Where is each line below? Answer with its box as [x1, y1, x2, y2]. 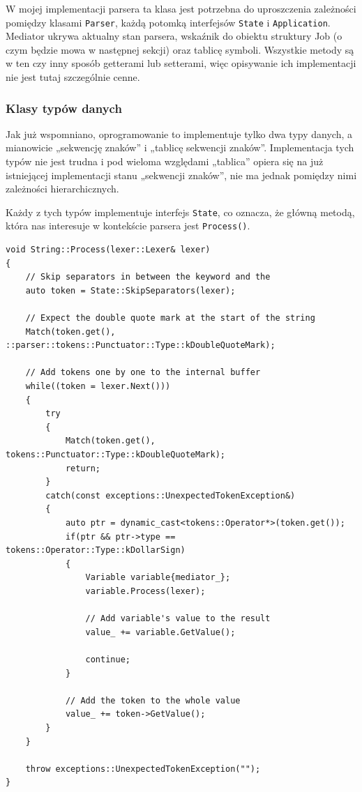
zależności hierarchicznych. [6, 181, 119, 196]
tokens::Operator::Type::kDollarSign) [6, 545, 186, 556]
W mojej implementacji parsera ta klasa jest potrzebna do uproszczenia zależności [6, 1, 356, 15]
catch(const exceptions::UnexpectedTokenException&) [45, 490, 296, 501]
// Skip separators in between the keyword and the [25, 272, 271, 282]
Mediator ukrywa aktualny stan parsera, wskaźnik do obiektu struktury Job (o [6, 29, 342, 43]
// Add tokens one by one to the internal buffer [25, 367, 261, 378]
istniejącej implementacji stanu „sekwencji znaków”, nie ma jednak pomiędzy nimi [6, 167, 357, 182]
